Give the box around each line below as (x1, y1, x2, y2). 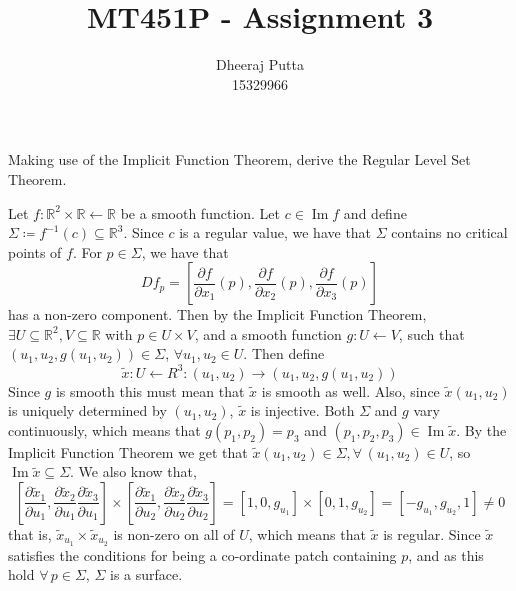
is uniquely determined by (8, 400, 167, 421)
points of (8, 241, 62, 262)
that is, (8, 523, 52, 544)
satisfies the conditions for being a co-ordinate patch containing (8, 544, 397, 565)
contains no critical (391, 222, 508, 243)
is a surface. (109, 564, 183, 585)
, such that (398, 323, 465, 344)
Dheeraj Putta (216, 54, 304, 75)
